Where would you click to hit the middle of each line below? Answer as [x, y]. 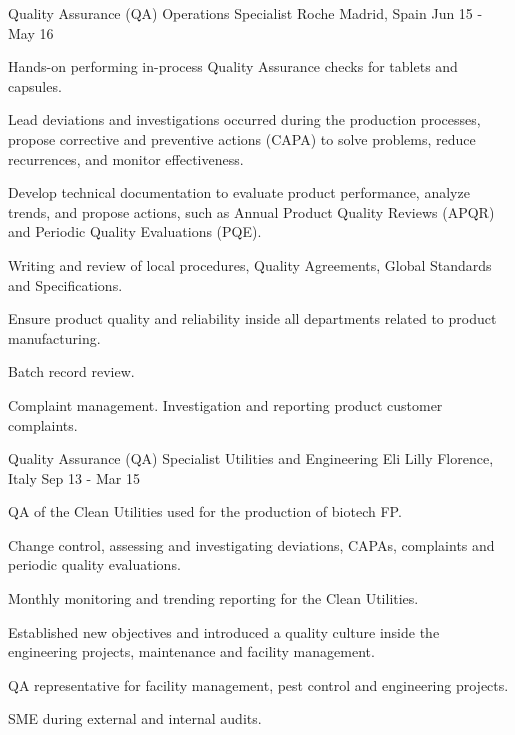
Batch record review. [71, 371]
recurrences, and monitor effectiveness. [126, 158]
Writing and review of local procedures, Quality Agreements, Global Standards [250, 264]
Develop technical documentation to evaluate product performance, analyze [239, 192]
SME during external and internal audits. [135, 718]
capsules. [35, 85]
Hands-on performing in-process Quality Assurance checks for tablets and [233, 66]
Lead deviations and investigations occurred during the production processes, [244, 119]
